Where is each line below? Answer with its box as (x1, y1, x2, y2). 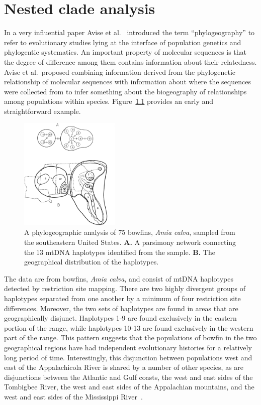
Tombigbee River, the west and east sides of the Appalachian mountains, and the (4, 381, 254, 392)
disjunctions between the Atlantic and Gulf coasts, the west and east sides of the (4, 371, 253, 382)
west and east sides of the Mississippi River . (4, 391, 143, 401)
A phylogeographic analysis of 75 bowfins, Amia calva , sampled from (24, 227, 235, 237)
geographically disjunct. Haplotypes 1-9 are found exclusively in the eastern (4, 313, 237, 323)
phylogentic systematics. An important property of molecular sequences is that (4, 47, 247, 57)
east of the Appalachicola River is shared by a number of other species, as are (4, 362, 244, 372)
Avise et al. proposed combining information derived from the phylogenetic (4, 66, 236, 77)
